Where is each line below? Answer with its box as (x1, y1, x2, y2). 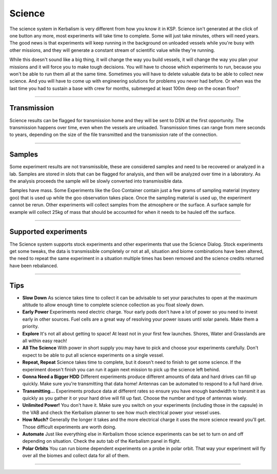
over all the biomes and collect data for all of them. (22, 452, 130, 459)
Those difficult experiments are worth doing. (22, 424, 116, 430)
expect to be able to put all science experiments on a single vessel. (22, 352, 164, 358)
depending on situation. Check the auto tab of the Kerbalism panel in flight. (22, 438, 181, 444)
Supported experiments (9, 227, 87, 236)
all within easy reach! (22, 338, 67, 344)
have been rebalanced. (9, 262, 58, 269)
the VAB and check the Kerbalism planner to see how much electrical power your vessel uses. (22, 409, 221, 416)
